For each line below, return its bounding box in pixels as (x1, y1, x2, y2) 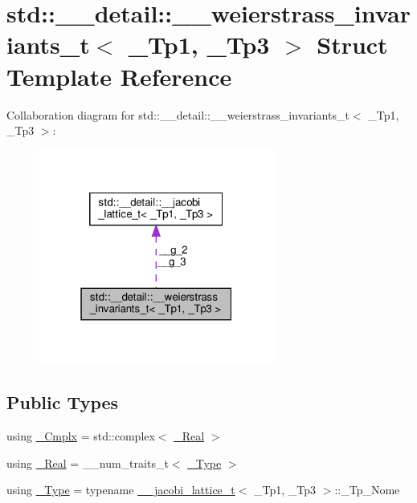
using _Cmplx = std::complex (6, 427, 155, 444)
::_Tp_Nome (334, 481, 400, 498)
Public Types (6, 390, 119, 415)
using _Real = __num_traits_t (6, 454, 169, 471)
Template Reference (6, 59, 232, 92)
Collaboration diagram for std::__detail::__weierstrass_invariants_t (6, 106, 350, 123)
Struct (317, 28, 388, 61)
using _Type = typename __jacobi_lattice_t (6, 481, 235, 498)
